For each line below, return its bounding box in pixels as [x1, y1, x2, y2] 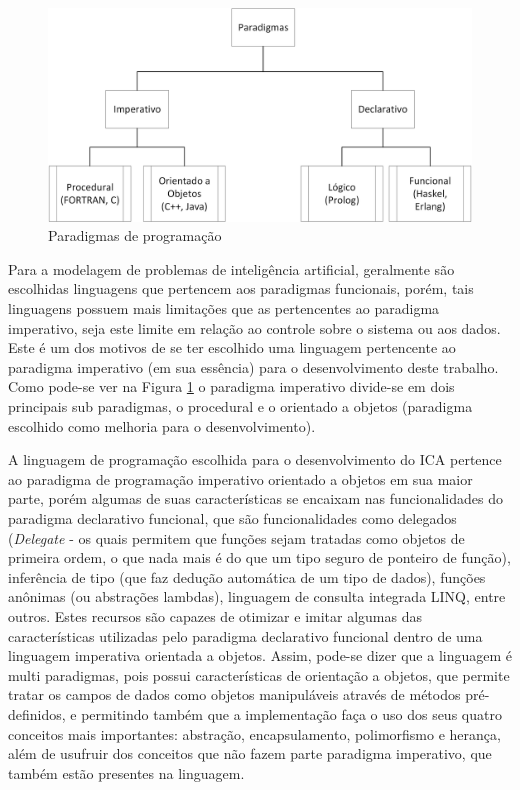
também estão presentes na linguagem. [8, 762, 245, 783]
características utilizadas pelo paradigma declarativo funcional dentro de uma [8, 625, 483, 646]
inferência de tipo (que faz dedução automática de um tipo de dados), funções [8, 566, 486, 587]
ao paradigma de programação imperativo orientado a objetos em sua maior [8, 468, 473, 489]
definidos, [8, 703, 66, 724]
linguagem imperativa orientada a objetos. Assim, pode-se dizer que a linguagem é [8, 645, 513, 666]
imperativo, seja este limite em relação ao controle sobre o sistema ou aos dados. [8, 317, 501, 338]
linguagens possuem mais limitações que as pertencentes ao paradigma [8, 298, 440, 319]
